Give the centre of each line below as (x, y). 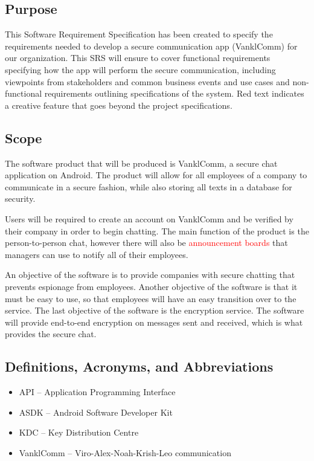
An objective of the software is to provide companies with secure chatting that (150, 275)
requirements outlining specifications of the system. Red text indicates (174, 93)
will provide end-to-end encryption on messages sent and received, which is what (154, 322)
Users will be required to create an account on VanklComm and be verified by (149, 218)
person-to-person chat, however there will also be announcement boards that (146, 243)
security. (20, 198)
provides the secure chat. (51, 334)
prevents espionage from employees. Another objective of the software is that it (151, 286)
